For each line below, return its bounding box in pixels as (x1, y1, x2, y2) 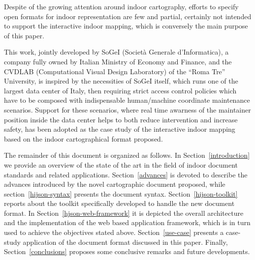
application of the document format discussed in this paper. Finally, (23, 236, 228, 247)
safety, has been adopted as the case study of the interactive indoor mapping (4, 124, 235, 134)
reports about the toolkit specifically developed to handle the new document (4, 198, 235, 208)
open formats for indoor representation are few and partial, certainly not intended (4, 11, 252, 21)
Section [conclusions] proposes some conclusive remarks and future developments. (4, 246, 250, 257)
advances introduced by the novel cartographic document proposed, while (4, 179, 225, 189)
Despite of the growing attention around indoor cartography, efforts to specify (4, 1, 239, 11)
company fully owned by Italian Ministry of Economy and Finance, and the (4, 56, 232, 66)
